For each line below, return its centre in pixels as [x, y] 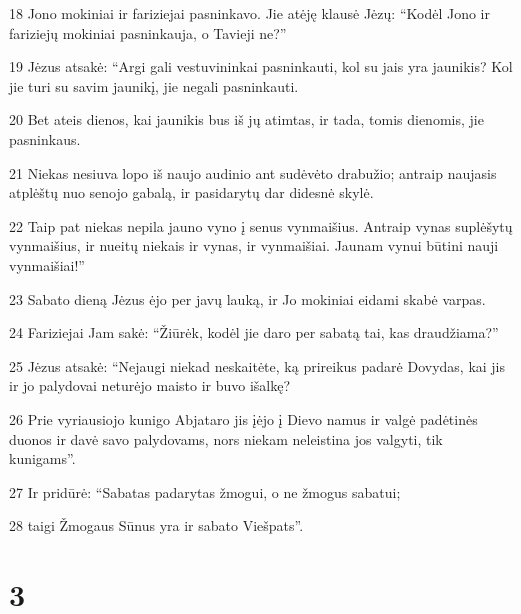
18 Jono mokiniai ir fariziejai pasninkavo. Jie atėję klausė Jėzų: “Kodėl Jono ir [249, 13]
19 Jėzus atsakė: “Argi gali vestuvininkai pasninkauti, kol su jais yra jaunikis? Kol [261, 66]
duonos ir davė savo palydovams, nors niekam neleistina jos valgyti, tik [226, 438]
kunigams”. [42, 458]
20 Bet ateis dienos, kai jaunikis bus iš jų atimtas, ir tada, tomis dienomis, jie [246, 119]
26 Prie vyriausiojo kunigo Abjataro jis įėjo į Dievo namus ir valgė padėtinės [243, 418]
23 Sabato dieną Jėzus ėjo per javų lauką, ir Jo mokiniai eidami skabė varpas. [247, 298]
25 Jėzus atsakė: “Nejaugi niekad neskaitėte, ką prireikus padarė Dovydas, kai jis [257, 365]
